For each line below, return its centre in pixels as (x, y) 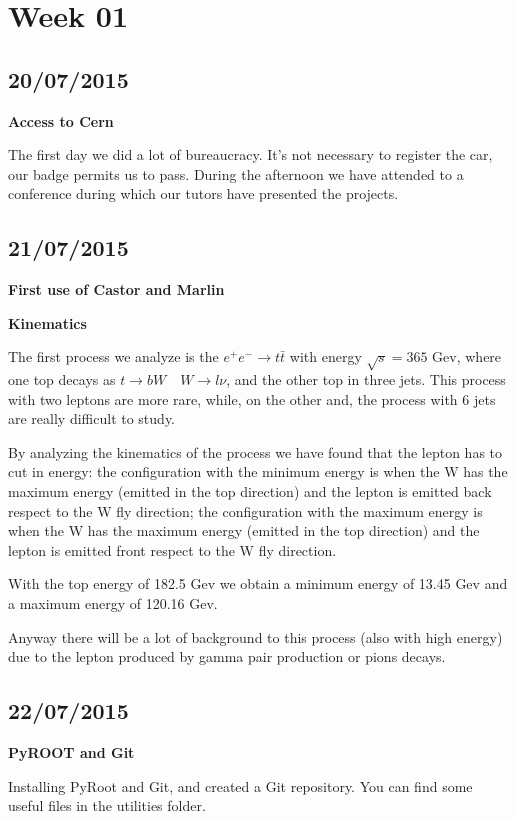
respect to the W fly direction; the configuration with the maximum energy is (245, 510)
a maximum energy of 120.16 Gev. (113, 603)
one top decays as (62, 379)
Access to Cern (61, 120)
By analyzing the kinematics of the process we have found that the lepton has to (255, 451)
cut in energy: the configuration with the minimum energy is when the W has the (258, 471)
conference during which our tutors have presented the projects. (203, 193)
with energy (325, 356)
